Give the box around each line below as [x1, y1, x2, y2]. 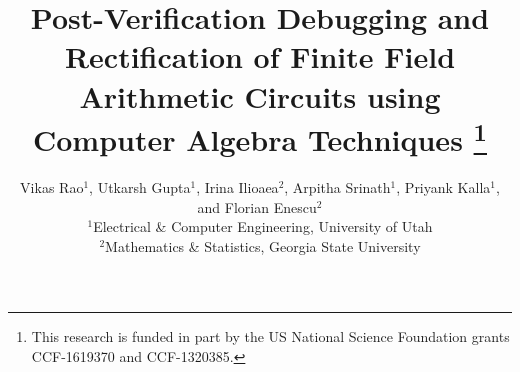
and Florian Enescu [197, 196, 317, 217]
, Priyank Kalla [396, 177, 491, 198]
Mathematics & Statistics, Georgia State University [105, 235, 421, 256]
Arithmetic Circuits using [79, 75, 441, 116]
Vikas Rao [20, 177, 84, 198]
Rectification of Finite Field [64, 36, 456, 77]
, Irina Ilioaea [196, 177, 279, 198]
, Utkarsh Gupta [89, 177, 191, 198]
